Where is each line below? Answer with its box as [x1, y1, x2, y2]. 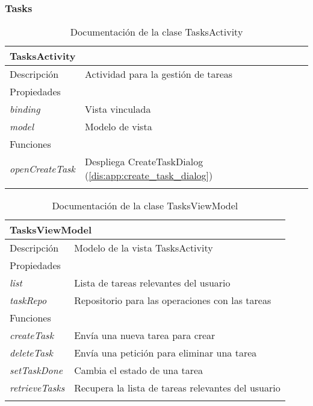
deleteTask [10, 346, 53, 360]
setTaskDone [10, 363, 63, 378]
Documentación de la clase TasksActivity [70, 25, 243, 39]
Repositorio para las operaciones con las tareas [74, 293, 271, 308]
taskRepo [10, 293, 47, 308]
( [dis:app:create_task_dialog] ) [84, 168, 213, 183]
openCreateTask [10, 161, 75, 176]
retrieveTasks [10, 381, 65, 395]
